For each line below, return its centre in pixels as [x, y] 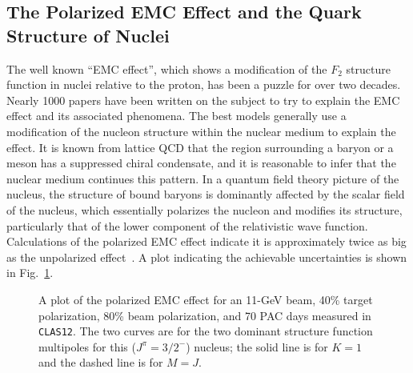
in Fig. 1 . [30, 273]
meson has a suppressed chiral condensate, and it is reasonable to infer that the [201, 163]
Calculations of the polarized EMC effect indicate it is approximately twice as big [206, 241]
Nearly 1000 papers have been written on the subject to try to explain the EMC [203, 100]
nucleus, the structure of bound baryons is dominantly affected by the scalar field [206, 194]
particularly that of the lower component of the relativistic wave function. [187, 225]
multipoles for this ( [87, 346]
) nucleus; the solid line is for [257, 346]
